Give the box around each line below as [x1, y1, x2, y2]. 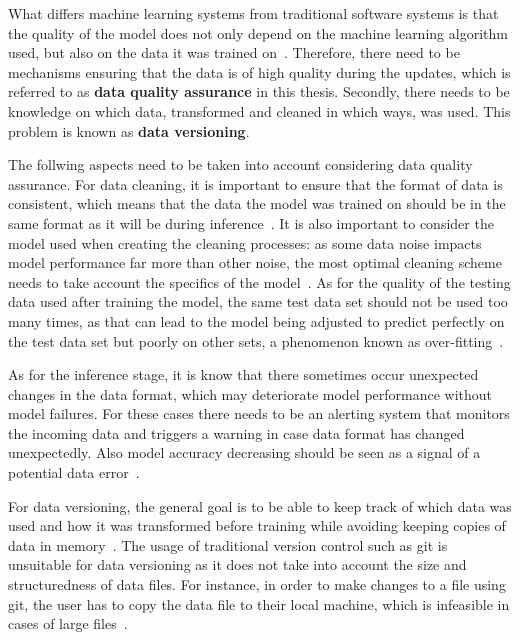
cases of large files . [8, 613, 128, 634]
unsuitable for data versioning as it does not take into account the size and [8, 554, 467, 575]
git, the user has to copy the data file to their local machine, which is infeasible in [8, 593, 510, 614]
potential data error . [8, 462, 140, 483]
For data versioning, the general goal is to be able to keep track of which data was [8, 495, 512, 516]
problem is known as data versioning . [8, 120, 250, 141]
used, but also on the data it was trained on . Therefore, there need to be [8, 42, 460, 63]
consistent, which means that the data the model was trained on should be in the [8, 193, 506, 214]
